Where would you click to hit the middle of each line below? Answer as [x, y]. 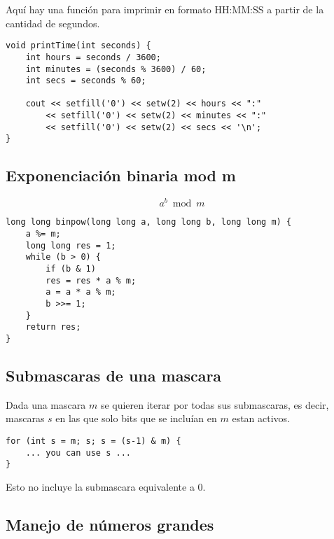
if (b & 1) [71, 269]
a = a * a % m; [81, 292]
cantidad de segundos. [53, 23]
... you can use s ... [78, 453]
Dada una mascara [46, 404]
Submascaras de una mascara [114, 375]
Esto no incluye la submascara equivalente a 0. [106, 486]
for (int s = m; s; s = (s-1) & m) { [93, 441]
